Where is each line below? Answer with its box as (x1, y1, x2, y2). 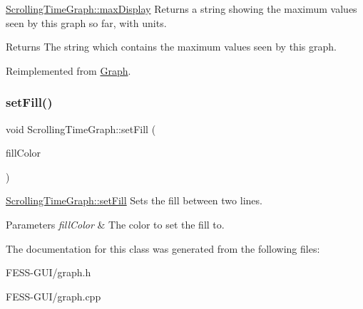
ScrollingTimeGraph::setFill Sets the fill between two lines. (6, 193, 262, 208)
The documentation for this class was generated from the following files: (6, 241, 320, 256)
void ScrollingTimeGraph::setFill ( (6, 121, 156, 136)
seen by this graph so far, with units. (6, 15, 167, 30)
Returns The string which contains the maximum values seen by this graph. (6, 39, 337, 54)
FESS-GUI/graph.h (6, 265, 91, 280)
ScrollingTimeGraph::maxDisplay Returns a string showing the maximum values (6, 1, 357, 16)
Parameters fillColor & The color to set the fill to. (6, 216, 225, 231)
